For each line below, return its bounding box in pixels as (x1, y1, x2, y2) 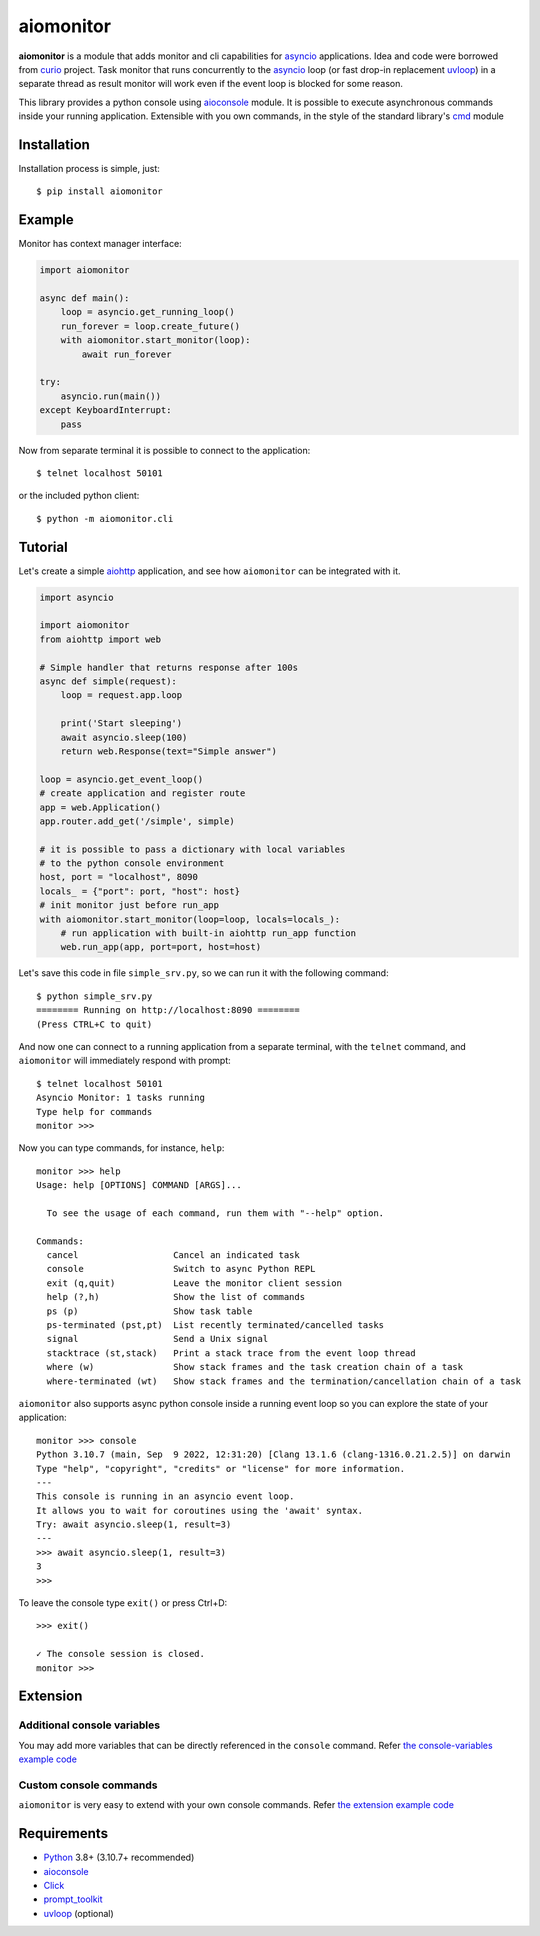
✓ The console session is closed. (36, 1648, 205, 1660)
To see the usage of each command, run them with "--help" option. (46, 1207, 385, 1219)
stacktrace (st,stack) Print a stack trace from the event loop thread (46, 1347, 416, 1359)
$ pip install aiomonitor (36, 186, 164, 197)
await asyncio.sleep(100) (60, 731, 188, 743)
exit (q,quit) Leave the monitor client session (46, 1277, 342, 1289)
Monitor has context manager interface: (18, 238, 182, 250)
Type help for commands (36, 1106, 153, 1117)
